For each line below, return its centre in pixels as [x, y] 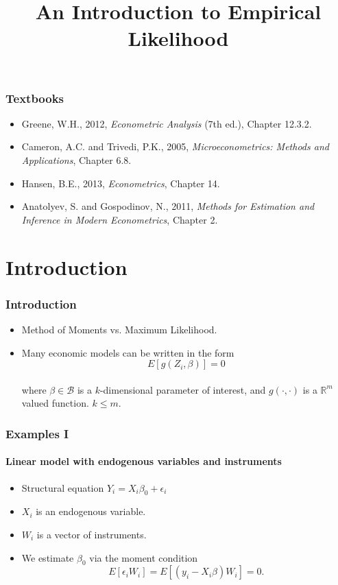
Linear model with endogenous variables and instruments [144, 461]
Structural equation [63, 487]
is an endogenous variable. [91, 511]
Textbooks [35, 98]
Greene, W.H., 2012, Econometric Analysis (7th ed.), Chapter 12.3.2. [167, 123]
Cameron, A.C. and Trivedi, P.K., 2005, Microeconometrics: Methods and [175, 146]
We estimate [48, 557]
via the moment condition [144, 557]
